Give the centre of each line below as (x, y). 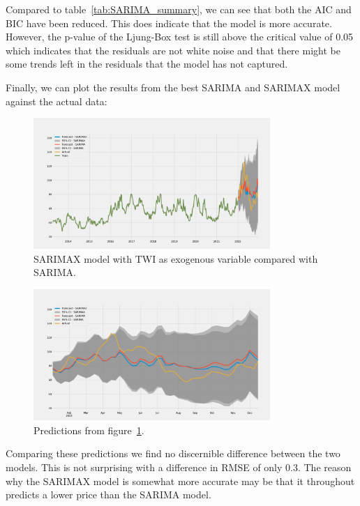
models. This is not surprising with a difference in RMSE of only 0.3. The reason (179, 467)
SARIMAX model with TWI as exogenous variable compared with (176, 258)
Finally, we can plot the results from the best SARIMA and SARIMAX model (173, 87)
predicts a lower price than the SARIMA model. (108, 495)
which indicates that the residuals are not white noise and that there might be (173, 50)
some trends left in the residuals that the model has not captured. (147, 64)
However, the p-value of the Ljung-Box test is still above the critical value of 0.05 (180, 37)
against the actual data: (57, 101)
